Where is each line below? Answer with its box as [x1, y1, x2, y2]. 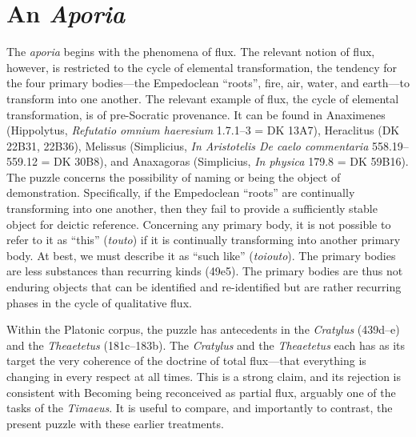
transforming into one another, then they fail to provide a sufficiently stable [6, 200, 378, 217]
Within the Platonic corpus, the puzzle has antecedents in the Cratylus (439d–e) [6, 321, 400, 338]
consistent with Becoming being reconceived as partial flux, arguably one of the [6, 383, 396, 400]
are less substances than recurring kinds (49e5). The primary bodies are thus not [6, 263, 403, 279]
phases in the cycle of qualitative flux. [6, 294, 192, 311]
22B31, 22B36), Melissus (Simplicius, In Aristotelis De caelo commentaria [6, 137, 369, 154]
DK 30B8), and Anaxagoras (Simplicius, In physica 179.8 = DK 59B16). [54, 153, 409, 170]
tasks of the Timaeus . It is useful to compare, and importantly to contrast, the [6, 399, 393, 416]
